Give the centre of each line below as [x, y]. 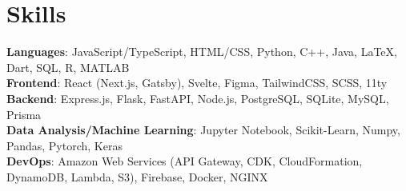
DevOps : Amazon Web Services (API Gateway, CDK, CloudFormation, [185, 161]
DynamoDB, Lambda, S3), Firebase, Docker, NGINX [137, 176]
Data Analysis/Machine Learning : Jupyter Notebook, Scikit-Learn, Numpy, [203, 130]
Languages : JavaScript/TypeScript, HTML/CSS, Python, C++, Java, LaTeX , [202, 52]
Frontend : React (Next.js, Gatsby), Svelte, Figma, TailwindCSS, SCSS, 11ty [197, 83]
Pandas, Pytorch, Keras [64, 145]
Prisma [24, 114]
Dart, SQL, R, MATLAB [68, 67]
